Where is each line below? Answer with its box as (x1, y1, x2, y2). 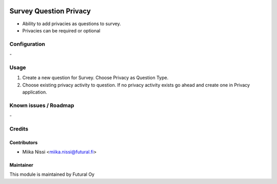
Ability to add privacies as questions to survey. (22, 21, 121, 27)
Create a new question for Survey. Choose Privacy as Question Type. (22, 75, 169, 81)
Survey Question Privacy (9, 7, 91, 15)
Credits (9, 125, 28, 132)
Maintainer (9, 162, 33, 168)
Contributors (9, 139, 38, 145)
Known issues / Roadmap (9, 102, 74, 109)
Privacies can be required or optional (22, 27, 101, 33)
